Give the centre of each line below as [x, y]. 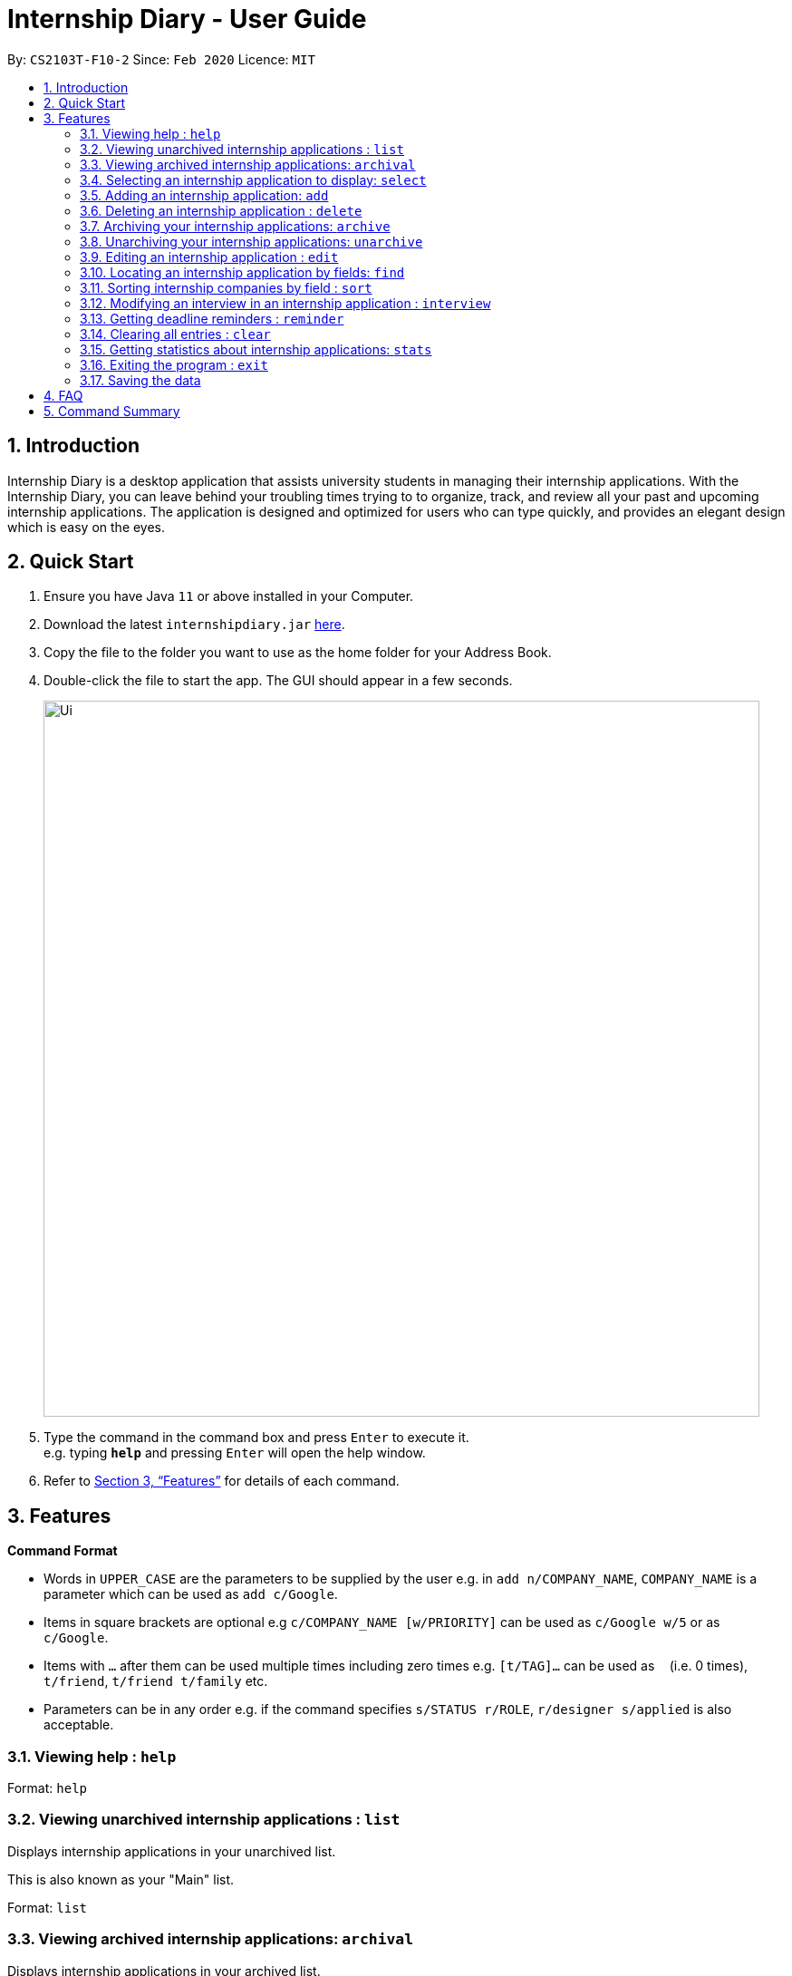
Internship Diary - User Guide [187, 19]
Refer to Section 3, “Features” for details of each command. [222, 1481]
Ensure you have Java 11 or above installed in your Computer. [229, 596]
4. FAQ [63, 395]
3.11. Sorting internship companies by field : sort [226, 287]
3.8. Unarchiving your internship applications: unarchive [251, 241]
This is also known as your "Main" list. [121, 1879]
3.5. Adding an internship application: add [204, 195]
